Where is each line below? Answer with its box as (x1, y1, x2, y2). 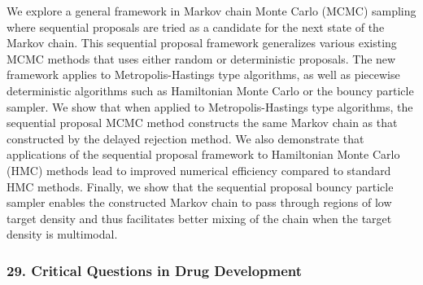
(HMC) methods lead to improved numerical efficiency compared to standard (7, 161, 391, 178)
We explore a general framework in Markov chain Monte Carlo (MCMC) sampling (7, 2, 416, 19)
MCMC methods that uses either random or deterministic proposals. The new (7, 50, 396, 67)
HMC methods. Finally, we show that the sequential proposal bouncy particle (7, 178, 394, 195)
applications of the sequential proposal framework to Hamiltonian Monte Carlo (7, 146, 400, 163)
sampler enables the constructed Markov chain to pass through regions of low (7, 194, 392, 211)
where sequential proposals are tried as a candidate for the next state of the (7, 18, 385, 35)
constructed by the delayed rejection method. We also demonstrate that (7, 129, 364, 147)
